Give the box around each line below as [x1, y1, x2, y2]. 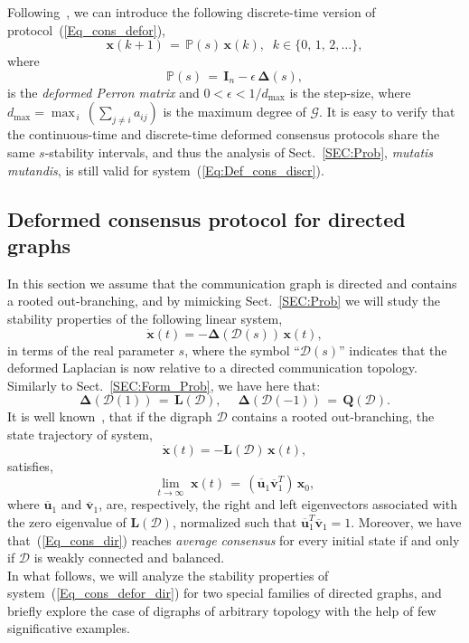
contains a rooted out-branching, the [231, 407, 435, 426]
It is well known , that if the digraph [7, 407, 212, 426]
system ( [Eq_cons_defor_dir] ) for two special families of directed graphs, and [7, 583, 442, 602]
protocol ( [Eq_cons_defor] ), [7, 20, 166, 39]
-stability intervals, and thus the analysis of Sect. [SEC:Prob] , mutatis [44, 142, 434, 161]
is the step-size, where [289, 82, 411, 101]
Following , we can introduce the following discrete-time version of [7, 3, 376, 21]
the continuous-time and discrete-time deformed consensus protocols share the [7, 125, 440, 144]
